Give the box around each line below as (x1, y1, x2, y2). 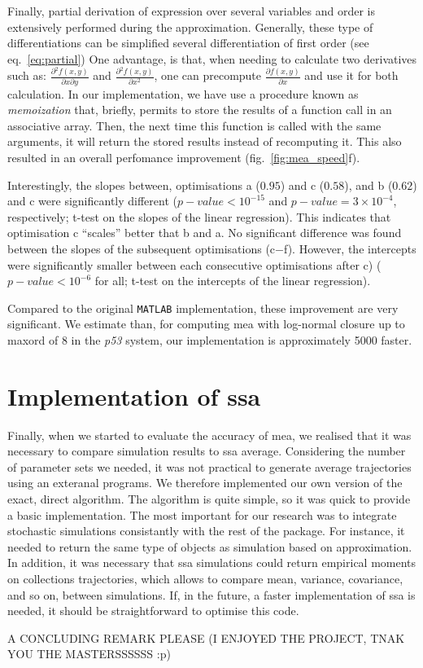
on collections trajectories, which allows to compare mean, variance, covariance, (7, 570, 403, 587)
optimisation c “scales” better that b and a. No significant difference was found (7, 224, 402, 241)
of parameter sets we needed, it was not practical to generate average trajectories (7, 458, 412, 475)
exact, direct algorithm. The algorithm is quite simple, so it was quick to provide (7, 490, 411, 508)
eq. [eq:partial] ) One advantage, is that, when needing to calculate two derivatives (7, 50, 417, 67)
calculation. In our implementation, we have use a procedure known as (7, 85, 359, 102)
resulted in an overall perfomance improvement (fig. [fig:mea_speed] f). (7, 148, 360, 165)
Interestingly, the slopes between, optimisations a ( (7, 176, 260, 193)
